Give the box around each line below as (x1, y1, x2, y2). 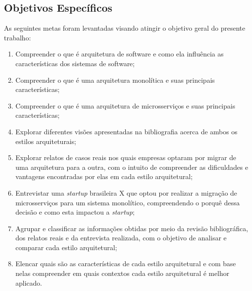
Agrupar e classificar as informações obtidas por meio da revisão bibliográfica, (15, 223, 248, 233)
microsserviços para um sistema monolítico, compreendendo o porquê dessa (15, 197, 240, 207)
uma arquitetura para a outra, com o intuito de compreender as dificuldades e (15, 162, 248, 172)
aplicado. (15, 277, 42, 288)
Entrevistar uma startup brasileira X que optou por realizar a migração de (15, 187, 237, 198)
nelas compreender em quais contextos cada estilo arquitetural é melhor (15, 268, 230, 278)
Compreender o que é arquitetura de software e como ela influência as (15, 49, 224, 59)
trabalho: (4, 32, 31, 42)
